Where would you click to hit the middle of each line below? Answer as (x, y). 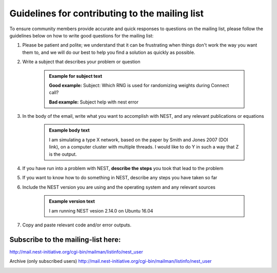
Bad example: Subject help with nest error (94, 102)
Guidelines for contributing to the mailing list (107, 13)
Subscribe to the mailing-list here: (65, 239)
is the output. (63, 154)
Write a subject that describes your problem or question (81, 62)
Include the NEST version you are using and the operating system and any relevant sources (119, 187)
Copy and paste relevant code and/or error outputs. (77, 225)
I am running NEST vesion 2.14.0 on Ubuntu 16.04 (101, 211)
